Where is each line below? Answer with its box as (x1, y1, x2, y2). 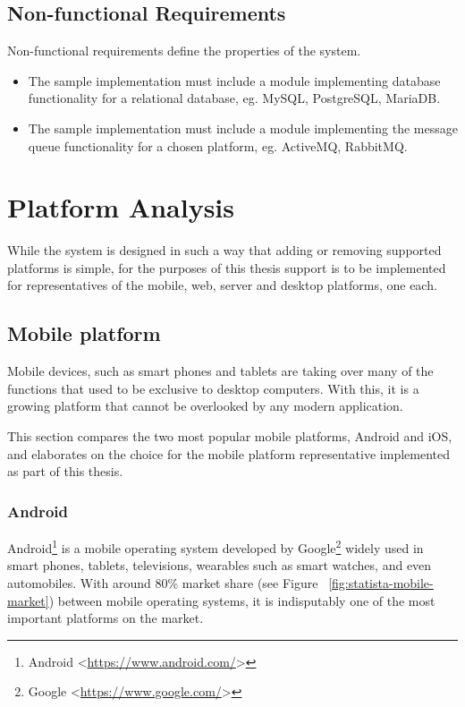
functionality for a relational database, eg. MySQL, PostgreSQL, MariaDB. (28, 89, 441, 107)
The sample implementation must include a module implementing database (28, 71, 441, 89)
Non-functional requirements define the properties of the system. (7, 41, 361, 60)
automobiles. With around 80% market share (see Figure (7, 573, 318, 592)
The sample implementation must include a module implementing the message (28, 118, 458, 137)
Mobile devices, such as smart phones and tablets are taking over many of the (7, 362, 434, 380)
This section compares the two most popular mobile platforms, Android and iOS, (7, 427, 452, 446)
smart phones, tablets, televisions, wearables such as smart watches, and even (7, 556, 432, 575)
